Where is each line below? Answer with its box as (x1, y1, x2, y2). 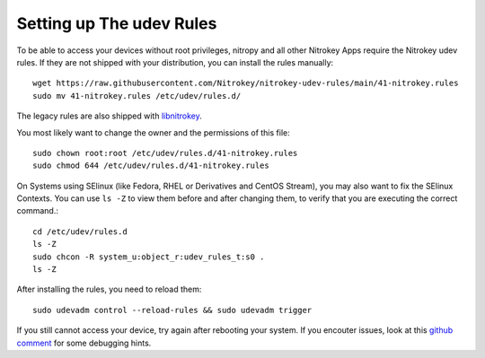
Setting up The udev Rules (16, 13, 217, 33)
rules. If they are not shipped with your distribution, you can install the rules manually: (16, 57, 334, 67)
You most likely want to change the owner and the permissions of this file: (16, 127, 291, 138)
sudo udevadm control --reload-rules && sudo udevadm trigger (32, 305, 313, 315)
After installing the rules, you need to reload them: (16, 284, 202, 295)
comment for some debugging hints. (16, 337, 152, 348)
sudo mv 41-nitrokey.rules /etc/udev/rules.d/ (32, 91, 242, 100)
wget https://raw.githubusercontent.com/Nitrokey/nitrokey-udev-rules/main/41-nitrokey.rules (32, 78, 459, 89)
